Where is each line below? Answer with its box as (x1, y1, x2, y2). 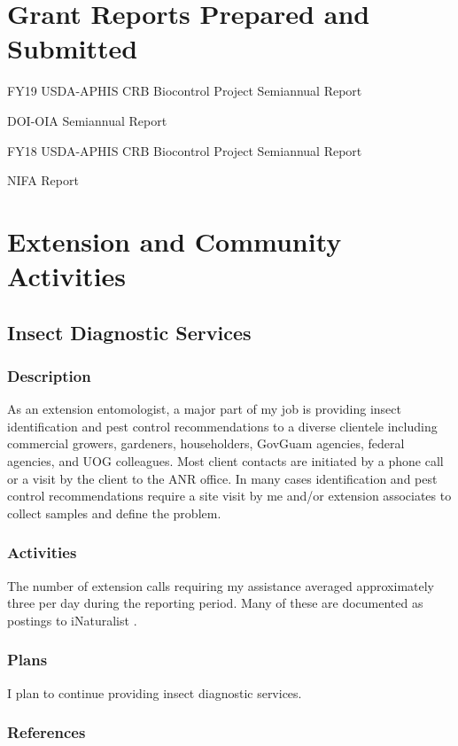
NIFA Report (7, 171, 79, 190)
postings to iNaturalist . (7, 610, 137, 629)
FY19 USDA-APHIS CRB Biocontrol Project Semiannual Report (7, 82, 362, 100)
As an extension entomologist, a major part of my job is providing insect (7, 400, 402, 418)
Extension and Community (7, 222, 342, 259)
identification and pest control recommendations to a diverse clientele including (7, 416, 438, 435)
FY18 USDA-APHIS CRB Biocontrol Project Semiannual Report (7, 141, 362, 159)
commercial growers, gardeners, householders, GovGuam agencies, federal (7, 434, 405, 453)
